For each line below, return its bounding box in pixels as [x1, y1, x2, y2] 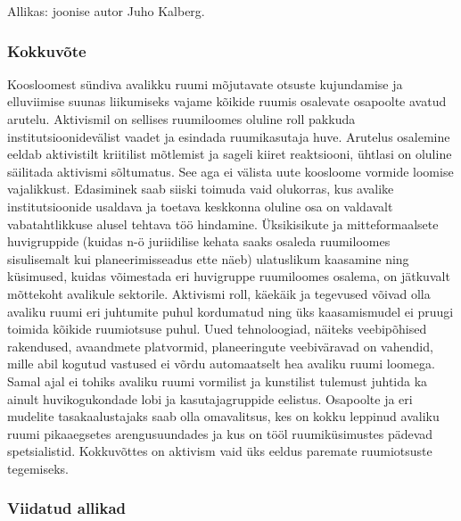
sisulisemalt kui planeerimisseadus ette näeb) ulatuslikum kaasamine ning [7, 249, 409, 268]
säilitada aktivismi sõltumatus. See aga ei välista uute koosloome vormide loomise [7, 161, 454, 180]
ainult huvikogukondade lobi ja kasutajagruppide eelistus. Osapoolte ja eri [7, 389, 413, 408]
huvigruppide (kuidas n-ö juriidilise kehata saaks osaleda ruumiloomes [7, 232, 391, 251]
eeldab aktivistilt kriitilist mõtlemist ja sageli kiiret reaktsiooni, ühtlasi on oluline [7, 145, 452, 163]
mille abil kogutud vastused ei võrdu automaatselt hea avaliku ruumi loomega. [7, 354, 435, 373]
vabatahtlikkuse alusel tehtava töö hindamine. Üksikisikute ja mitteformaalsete [7, 214, 439, 233]
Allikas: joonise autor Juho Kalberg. [7, 2, 205, 20]
